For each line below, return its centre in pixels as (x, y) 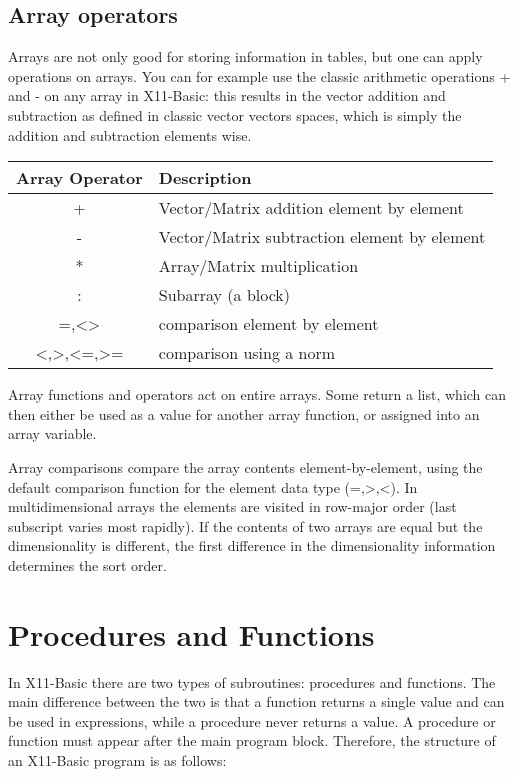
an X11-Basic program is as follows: (117, 760)
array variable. (52, 433)
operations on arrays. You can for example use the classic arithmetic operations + (259, 75)
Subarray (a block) (224, 295)
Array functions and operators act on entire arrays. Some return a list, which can (257, 394)
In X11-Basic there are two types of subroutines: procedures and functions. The (252, 681)
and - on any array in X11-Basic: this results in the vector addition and (227, 95)
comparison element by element (268, 324)
